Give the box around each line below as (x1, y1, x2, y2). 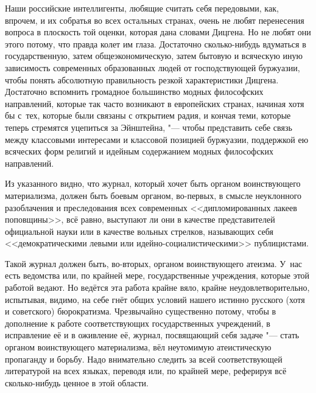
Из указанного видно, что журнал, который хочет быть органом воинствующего (5, 177, 301, 190)
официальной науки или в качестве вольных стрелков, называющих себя (5, 224, 274, 237)
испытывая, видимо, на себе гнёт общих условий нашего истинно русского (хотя (5, 293, 305, 305)
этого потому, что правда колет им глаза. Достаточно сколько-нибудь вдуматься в (5, 37, 306, 50)
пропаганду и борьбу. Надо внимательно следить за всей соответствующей (5, 352, 283, 365)
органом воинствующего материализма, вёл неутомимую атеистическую (5, 341, 272, 353)
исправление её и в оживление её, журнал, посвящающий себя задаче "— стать (5, 329, 300, 341)
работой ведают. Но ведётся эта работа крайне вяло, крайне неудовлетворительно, (5, 281, 310, 294)
